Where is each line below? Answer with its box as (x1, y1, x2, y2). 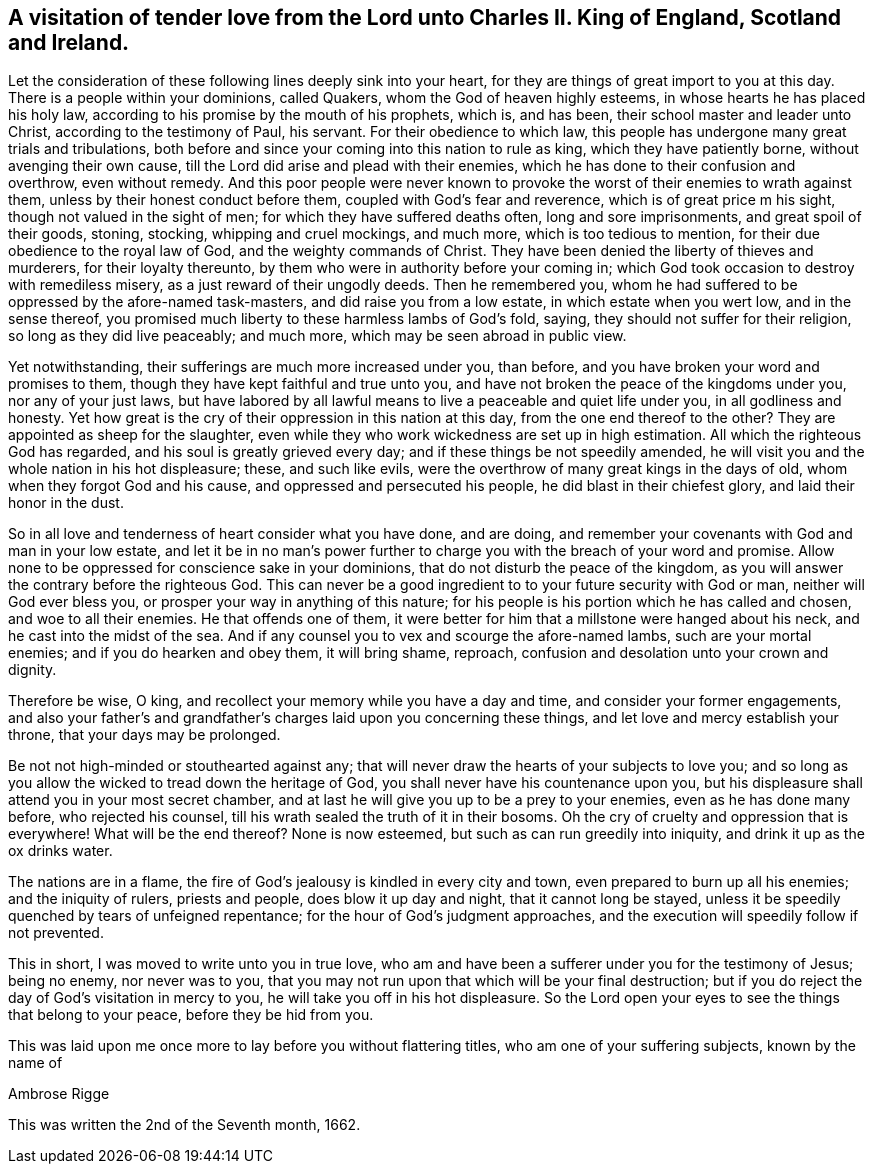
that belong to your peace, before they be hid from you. (8, 1006, 374, 1024)
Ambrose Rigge (8, 1085, 110, 1103)
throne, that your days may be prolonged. (8, 726, 281, 744)
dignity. (8, 661, 57, 679)
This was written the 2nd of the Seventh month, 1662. (8, 1116, 361, 1134)
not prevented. (8, 924, 104, 942)
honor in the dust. (8, 494, 124, 512)
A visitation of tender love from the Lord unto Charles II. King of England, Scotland (8, 5, 842, 30)
